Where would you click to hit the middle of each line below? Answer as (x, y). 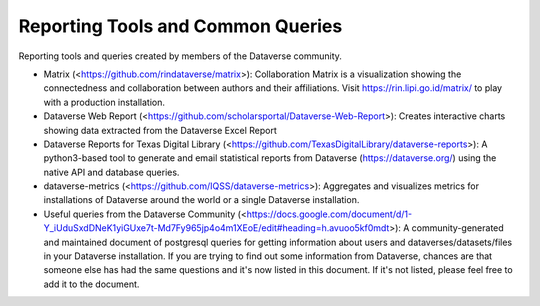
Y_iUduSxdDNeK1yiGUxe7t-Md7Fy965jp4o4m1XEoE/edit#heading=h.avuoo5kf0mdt (216, 228)
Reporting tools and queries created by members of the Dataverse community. (180, 56)
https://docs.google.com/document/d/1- (329, 214)
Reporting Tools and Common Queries (180, 26)
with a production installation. (104, 102)
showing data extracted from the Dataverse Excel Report (160, 130)
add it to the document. (91, 284)
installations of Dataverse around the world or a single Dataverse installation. (201, 200)
